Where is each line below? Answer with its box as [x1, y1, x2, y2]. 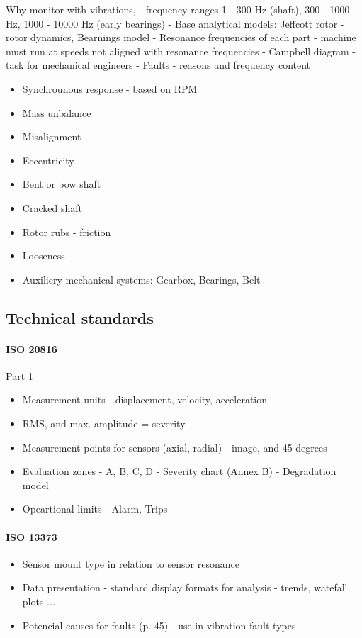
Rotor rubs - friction [22, 224, 111, 239]
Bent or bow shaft [22, 177, 101, 191]
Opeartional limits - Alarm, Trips [22, 501, 168, 516]
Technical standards [6, 306, 154, 328]
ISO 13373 [6, 529, 57, 544]
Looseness [22, 248, 65, 263]
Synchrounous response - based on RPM [22, 81, 198, 96]
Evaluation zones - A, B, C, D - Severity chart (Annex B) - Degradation [22, 464, 336, 478]
